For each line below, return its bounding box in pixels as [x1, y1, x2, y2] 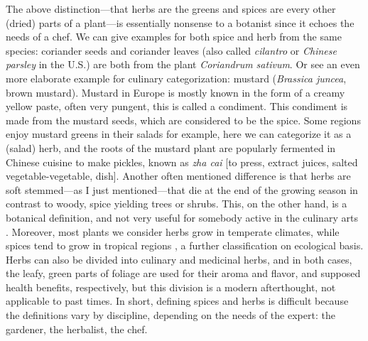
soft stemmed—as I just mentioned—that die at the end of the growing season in [6, 182, 358, 197]
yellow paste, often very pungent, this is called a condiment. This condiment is [6, 99, 348, 114]
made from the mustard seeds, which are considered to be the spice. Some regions [6, 112, 361, 127]
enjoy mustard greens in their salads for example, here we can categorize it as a [6, 126, 352, 141]
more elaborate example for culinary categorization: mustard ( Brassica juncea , [6, 70, 347, 85]
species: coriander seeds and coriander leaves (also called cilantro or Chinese [6, 43, 337, 58]
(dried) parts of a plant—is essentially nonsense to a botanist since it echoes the [6, 15, 355, 30]
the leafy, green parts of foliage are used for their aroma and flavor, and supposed [6, 266, 361, 281]
